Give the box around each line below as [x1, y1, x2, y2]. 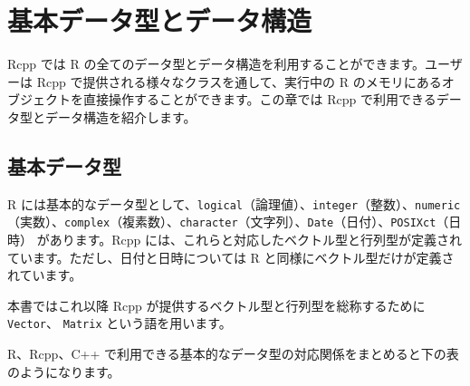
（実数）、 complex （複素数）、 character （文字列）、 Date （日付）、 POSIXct [7, 212, 436, 231]
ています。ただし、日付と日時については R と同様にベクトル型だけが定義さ [7, 247, 455, 266]
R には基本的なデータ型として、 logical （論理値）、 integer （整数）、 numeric [7, 194, 461, 213]
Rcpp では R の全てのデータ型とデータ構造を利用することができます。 [7, 54, 425, 73]
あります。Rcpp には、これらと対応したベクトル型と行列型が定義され [49, 230, 463, 249]
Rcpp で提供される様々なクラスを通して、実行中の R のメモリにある [36, 72, 442, 91]
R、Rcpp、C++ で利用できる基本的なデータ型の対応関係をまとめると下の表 [7, 344, 459, 363]
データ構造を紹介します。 [44, 107, 197, 126]
